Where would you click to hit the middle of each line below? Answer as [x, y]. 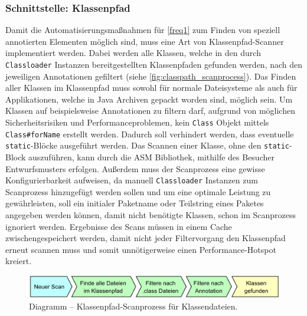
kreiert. [19, 261]
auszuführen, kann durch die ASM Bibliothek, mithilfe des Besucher [151, 157]
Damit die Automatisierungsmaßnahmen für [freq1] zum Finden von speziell [143, 30]
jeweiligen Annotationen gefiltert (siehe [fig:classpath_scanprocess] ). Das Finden [151, 76]
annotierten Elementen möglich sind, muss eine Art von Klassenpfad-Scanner [145, 41]
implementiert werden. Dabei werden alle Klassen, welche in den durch [133, 53]
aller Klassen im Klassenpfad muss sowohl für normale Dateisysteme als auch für [151, 88]
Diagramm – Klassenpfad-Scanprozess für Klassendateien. [133, 306]
